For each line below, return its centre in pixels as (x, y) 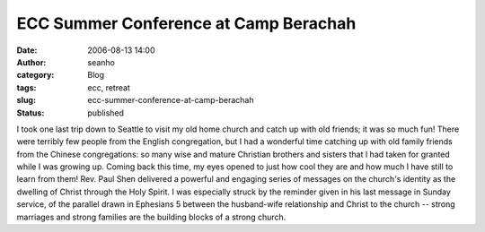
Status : (31, 113)
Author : (31, 62)
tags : (26, 87)
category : (35, 75)
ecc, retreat (109, 87)
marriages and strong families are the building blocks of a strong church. (151, 217)
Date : (27, 50)
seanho (101, 62)
